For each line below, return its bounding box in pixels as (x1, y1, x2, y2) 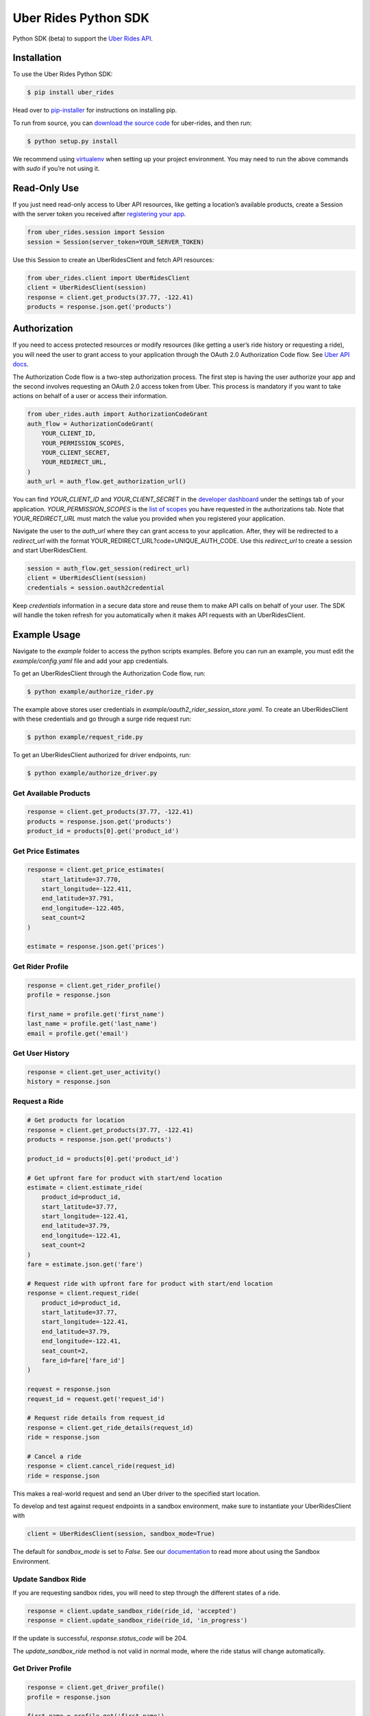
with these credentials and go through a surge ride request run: (12, 715, 192, 723)
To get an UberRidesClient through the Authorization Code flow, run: (12, 669, 206, 677)
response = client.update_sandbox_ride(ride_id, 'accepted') (27, 1607, 237, 1614)
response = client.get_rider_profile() (27, 982, 161, 989)
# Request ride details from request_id (27, 1414, 164, 1422)
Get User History (12, 1048, 70, 1058)
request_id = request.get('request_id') (27, 1395, 164, 1403)
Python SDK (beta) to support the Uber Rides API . (12, 34, 153, 43)
